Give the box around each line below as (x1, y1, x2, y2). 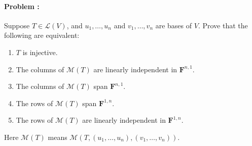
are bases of (155, 20, 192, 30)
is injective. (22, 46, 58, 57)
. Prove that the (198, 20, 248, 30)
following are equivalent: (4, 30, 80, 40)
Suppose (4, 20, 30, 30)
